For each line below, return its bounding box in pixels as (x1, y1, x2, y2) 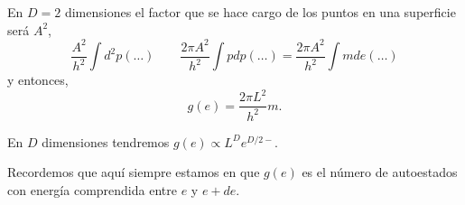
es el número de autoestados (302, 163, 458, 182)
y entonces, (7, 70, 69, 89)
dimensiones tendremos (42, 132, 170, 151)
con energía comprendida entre (7, 180, 177, 199)
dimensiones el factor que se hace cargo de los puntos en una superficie (64, 3, 456, 21)
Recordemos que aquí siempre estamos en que (7, 163, 260, 182)
